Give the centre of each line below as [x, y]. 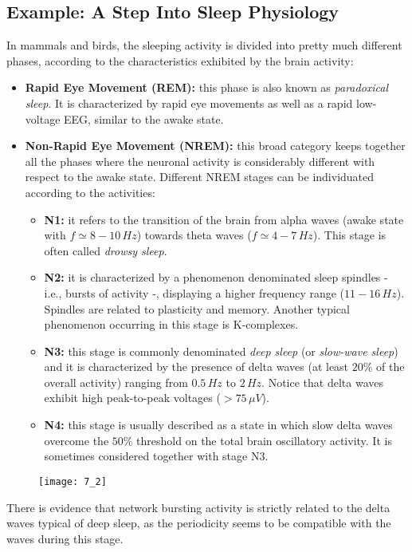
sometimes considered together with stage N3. [156, 456]
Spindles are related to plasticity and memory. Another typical [197, 308]
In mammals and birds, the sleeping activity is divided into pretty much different [204, 45]
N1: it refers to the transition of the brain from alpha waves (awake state [224, 219]
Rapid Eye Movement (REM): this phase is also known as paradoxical [207, 87]
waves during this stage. [65, 538]
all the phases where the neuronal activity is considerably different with [200, 161]
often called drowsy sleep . [106, 250]
